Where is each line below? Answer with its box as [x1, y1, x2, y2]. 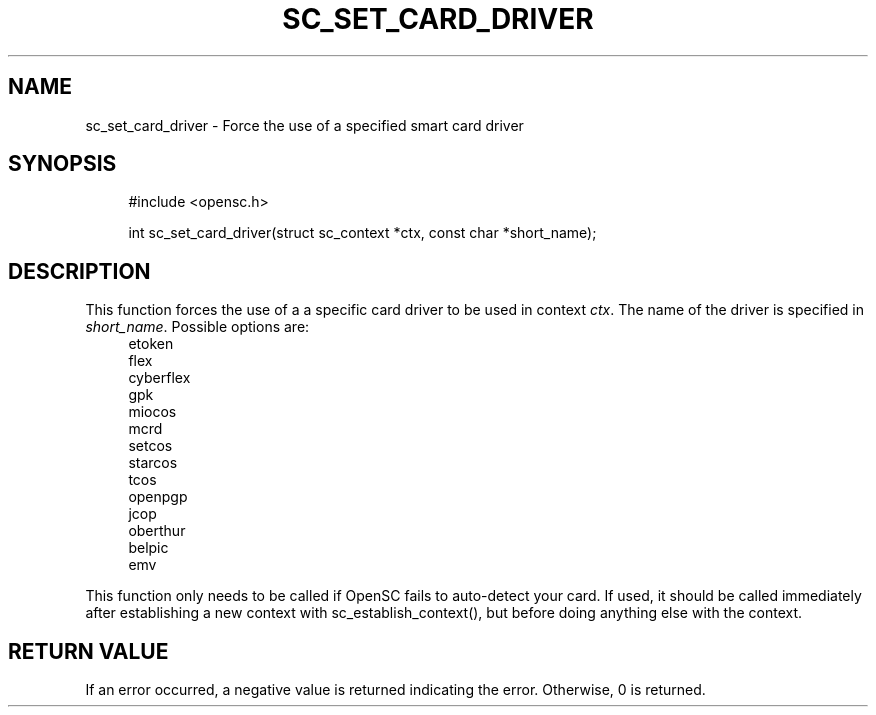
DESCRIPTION [8, 258, 151, 284]
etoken [128, 335, 174, 353]
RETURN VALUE [8, 638, 169, 664]
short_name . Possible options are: [85, 318, 310, 336]
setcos [128, 437, 173, 455]
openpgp [128, 488, 188, 506]
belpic [128, 539, 169, 557]
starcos [128, 454, 178, 472]
